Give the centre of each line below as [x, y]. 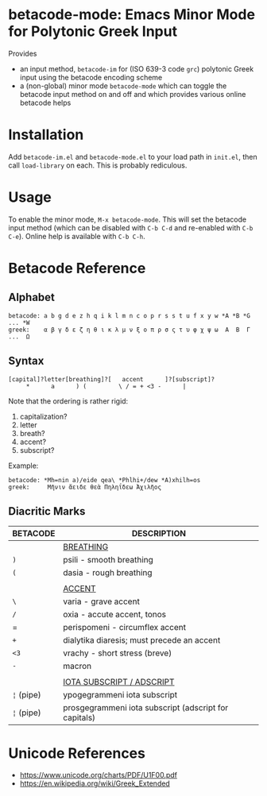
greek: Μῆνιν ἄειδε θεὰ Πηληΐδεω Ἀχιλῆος [85, 487]
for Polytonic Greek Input [93, 31]
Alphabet [32, 298]
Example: [23, 466]
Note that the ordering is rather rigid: [68, 401]
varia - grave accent [102, 601]
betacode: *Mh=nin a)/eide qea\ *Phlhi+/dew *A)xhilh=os [104, 480]
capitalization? [43, 416]
